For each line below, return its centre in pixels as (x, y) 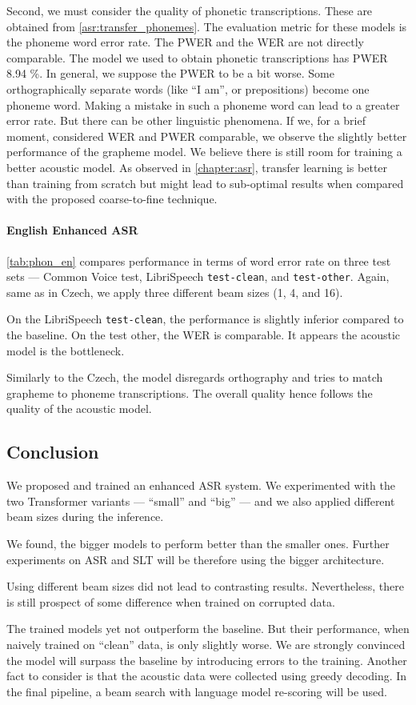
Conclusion (53, 452)
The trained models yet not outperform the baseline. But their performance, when (208, 629)
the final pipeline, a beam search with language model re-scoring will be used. (197, 691)
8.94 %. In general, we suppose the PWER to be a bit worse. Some (170, 73)
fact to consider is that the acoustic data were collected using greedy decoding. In (207, 676)
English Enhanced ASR (72, 230)
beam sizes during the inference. (85, 517)
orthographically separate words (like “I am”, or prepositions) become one (188, 88)
